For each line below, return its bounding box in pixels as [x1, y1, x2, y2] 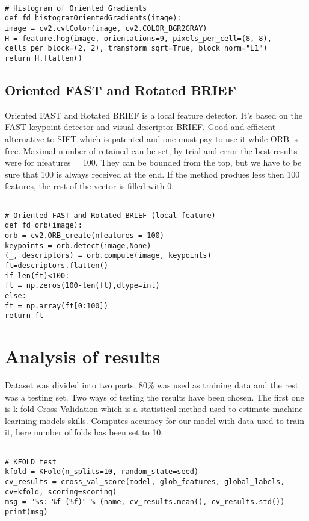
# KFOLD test [5, 457, 57, 466]
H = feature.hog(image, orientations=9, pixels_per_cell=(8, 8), [5, 34, 272, 43]
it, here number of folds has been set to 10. [5, 426, 164, 438]
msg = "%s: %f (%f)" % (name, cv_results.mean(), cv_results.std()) [5, 498, 285, 507]
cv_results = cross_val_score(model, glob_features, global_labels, [5, 477, 285, 486]
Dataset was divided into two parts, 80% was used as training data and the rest [5, 378, 299, 391]
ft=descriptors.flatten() [5, 261, 108, 270]
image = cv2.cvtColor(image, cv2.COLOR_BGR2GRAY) [5, 23, 207, 33]
